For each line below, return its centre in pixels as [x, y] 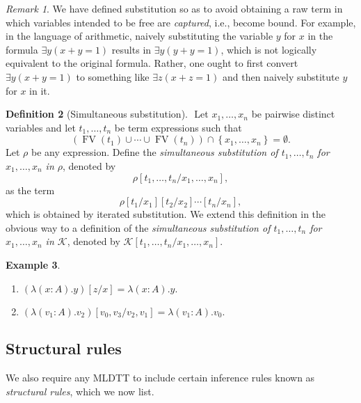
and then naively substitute [281, 76]
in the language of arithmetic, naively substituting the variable [139, 36]
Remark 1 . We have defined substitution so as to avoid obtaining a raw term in [174, 8]
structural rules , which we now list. [80, 391]
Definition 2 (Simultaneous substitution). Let [107, 114]
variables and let [41, 127]
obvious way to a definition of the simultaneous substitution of [138, 227]
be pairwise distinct [293, 114]
